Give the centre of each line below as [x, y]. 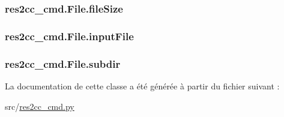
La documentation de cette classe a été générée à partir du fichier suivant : [142, 85]
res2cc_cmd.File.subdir [63, 63]
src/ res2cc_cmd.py [40, 106]
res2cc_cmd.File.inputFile [69, 36]
